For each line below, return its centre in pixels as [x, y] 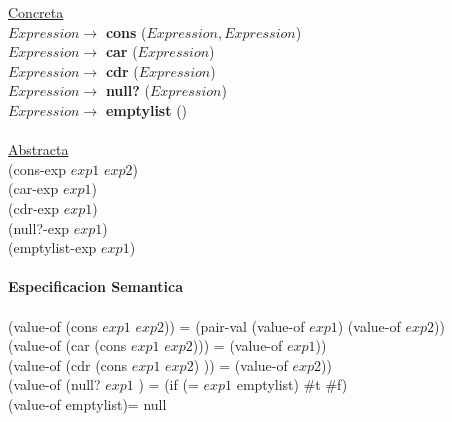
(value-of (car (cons [67, 345]
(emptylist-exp [52, 247]
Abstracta [38, 149]
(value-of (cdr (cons [68, 364]
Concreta [36, 12]
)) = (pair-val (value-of [234, 325]
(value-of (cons [53, 325]
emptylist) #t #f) [292, 384]
